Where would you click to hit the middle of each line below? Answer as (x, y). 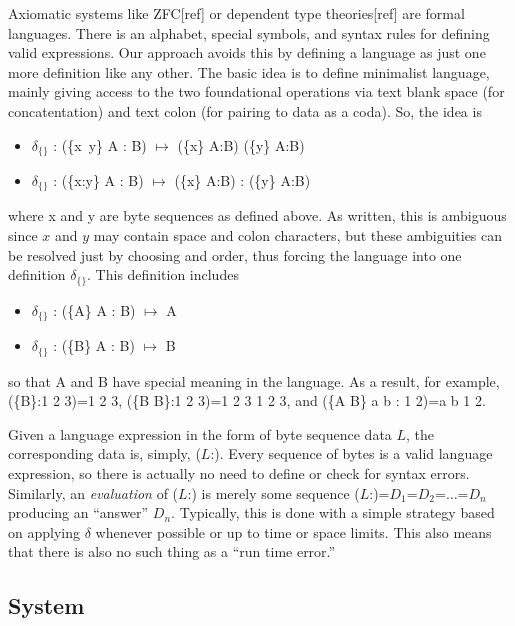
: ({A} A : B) (94, 309)
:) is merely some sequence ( (273, 492)
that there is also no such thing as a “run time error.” (172, 551)
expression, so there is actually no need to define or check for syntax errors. (239, 472)
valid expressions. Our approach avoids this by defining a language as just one (247, 52)
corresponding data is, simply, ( (104, 453)
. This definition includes (163, 274)
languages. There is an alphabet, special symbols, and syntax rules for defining (249, 32)
